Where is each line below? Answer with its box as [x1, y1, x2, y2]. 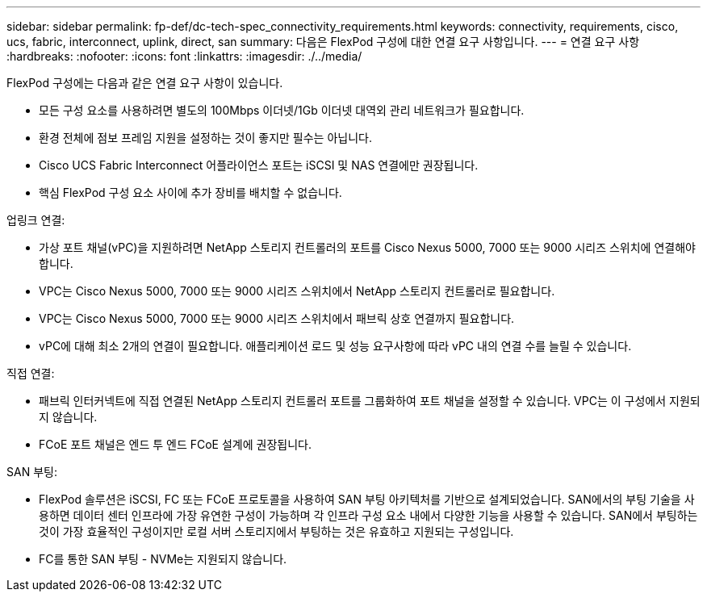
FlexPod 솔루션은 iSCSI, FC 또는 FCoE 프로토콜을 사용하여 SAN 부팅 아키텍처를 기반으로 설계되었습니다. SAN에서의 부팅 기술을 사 [39, 492, 695, 506]
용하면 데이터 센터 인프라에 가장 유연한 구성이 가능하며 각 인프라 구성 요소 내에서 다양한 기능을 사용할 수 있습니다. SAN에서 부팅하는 [39, 508, 698, 522]
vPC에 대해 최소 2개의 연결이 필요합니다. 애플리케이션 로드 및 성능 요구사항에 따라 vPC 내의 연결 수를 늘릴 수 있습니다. [39, 339, 632, 353]
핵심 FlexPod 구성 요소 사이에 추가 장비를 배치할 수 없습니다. [39, 186, 342, 199]
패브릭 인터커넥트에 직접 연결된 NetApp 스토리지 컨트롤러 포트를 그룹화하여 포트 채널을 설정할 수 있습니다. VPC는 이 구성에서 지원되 [39, 394, 701, 408]
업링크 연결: [6, 213, 65, 227]
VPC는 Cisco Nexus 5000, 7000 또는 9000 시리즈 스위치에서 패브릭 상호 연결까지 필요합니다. [39, 312, 515, 325]
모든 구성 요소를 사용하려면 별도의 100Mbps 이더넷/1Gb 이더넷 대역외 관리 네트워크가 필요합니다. [39, 103, 525, 117]
